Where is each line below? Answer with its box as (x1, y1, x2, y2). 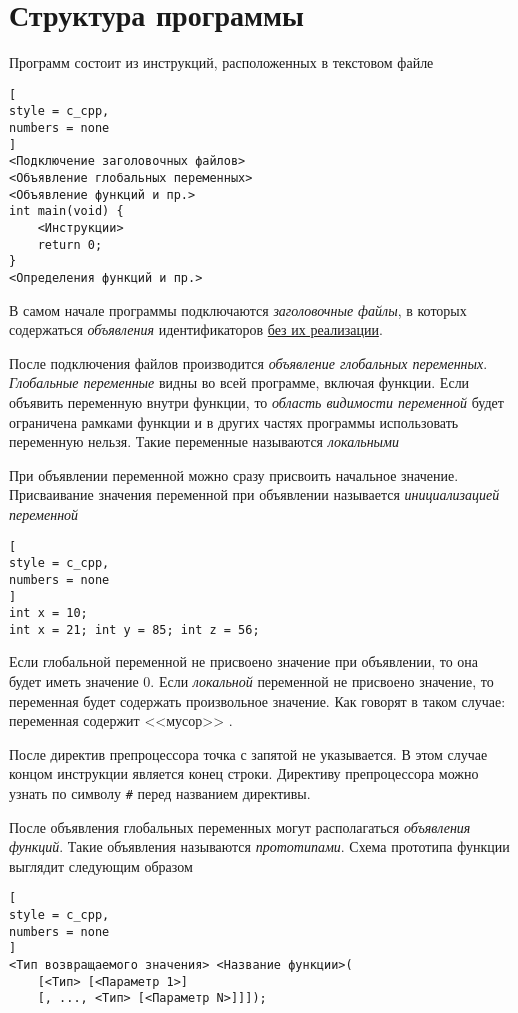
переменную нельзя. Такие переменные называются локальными (9, 431, 400, 452)
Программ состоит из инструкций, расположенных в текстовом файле (9, 52, 434, 73)
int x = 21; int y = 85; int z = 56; (9, 622, 260, 637)
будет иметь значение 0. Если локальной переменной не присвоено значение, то (9, 671, 494, 692)
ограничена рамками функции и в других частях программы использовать (9, 411, 459, 432)
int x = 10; (9, 606, 88, 621)
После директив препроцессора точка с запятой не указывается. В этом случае (9, 743, 488, 764)
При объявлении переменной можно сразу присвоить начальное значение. (9, 464, 459, 485)
